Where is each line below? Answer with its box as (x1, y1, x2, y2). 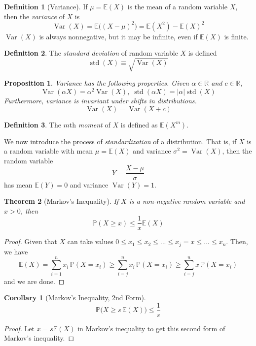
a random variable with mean (4, 146, 93, 156)
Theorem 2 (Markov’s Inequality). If (4, 196, 119, 206)
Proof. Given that (4, 236, 57, 247)
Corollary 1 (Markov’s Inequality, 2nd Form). (4, 292, 146, 303)
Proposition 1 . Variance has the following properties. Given (4, 78, 189, 88)
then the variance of (4, 11, 65, 21)
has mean (4, 179, 33, 189)
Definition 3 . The (4, 119, 61, 129)
